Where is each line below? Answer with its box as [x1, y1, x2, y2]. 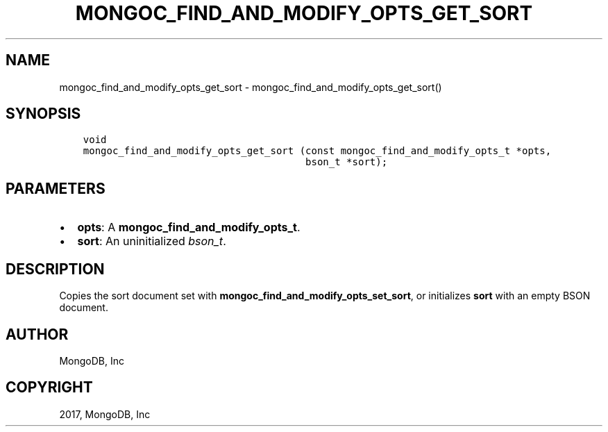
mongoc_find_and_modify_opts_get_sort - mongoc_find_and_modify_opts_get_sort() [59, 81, 442, 93]
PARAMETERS [6, 179, 105, 197]
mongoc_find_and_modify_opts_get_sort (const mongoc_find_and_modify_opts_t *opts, [83, 145, 552, 157]
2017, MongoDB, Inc [59, 408, 151, 420]
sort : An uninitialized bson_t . [77, 234, 226, 249]
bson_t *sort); [305, 156, 388, 168]
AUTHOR [6, 325, 69, 343]
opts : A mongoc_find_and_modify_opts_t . [77, 220, 301, 235]
